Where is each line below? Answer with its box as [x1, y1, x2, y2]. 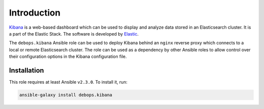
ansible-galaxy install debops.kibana [19, 92, 112, 97]
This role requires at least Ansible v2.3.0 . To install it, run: [9, 79, 128, 85]
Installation [9, 66, 44, 74]
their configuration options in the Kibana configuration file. [9, 54, 127, 59]
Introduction [9, 7, 61, 18]
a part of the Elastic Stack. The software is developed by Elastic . [9, 31, 139, 36]
